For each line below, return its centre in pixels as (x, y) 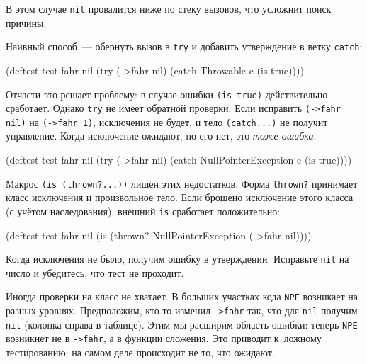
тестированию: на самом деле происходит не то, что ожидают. (140, 352)
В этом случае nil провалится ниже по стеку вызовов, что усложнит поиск (169, 8)
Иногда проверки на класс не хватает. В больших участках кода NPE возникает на (182, 296)
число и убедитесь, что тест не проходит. (95, 272)
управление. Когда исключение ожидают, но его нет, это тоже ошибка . (161, 136)
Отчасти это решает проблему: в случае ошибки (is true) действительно (167, 94)
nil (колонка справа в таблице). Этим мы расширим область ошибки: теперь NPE (182, 324)
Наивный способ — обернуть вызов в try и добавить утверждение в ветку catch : (184, 46)
